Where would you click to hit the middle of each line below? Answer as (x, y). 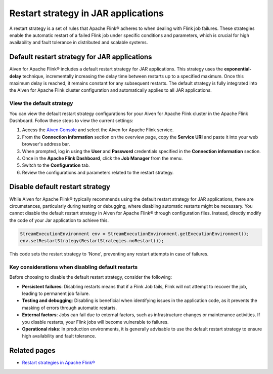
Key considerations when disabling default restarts (74, 267)
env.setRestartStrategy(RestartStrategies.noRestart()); (92, 241)
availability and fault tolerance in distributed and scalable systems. (79, 43)
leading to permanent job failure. (56, 293)
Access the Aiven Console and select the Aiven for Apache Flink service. (98, 130)
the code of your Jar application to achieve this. (59, 220)
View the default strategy (41, 103)
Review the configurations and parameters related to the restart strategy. (98, 172)
